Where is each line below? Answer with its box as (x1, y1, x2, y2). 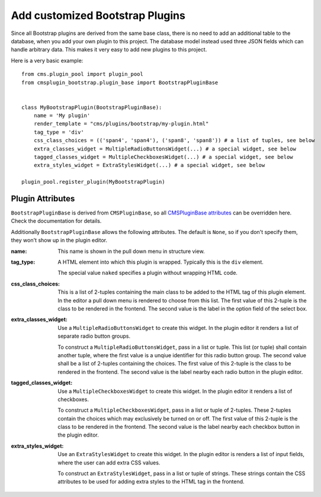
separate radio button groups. (57, 332, 130, 340)
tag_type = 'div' (33, 129, 84, 136)
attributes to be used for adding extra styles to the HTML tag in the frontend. (57, 478, 245, 485)
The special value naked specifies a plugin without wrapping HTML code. (57, 270, 238, 277)
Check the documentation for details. (11, 217, 102, 225)
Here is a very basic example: (11, 57, 84, 64)
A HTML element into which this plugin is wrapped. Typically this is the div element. (57, 258, 264, 266)
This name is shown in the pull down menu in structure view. (57, 248, 205, 255)
